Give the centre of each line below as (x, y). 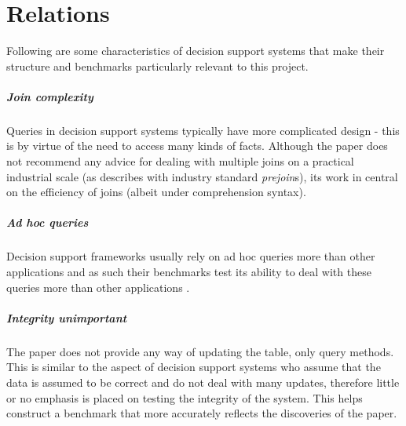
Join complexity (50, 96)
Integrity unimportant (67, 317)
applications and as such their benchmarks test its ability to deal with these (189, 271)
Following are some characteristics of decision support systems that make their (196, 51)
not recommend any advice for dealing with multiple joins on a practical (180, 161)
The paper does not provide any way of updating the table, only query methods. (200, 351)
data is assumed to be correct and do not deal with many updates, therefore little (203, 382)
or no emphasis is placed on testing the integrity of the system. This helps (185, 397)
